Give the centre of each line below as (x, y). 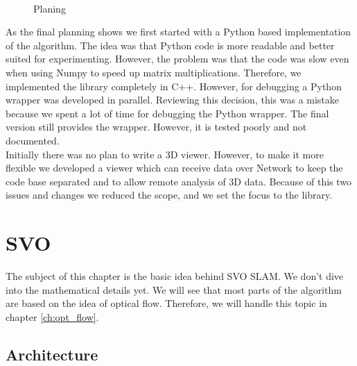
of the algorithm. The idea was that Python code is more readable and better (170, 45)
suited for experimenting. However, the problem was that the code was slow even (177, 59)
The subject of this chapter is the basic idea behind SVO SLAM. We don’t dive (175, 276)
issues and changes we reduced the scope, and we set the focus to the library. (169, 195)
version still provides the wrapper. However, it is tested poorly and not (156, 127)
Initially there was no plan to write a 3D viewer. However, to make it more (165, 154)
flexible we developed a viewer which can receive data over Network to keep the (174, 168)
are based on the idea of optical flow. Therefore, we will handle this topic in (166, 303)
